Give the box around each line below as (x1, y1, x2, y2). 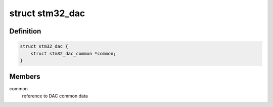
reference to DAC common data (22, 93, 88, 99)
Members (9, 73, 40, 81)
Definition (9, 27, 41, 35)
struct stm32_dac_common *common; (30, 51, 116, 56)
